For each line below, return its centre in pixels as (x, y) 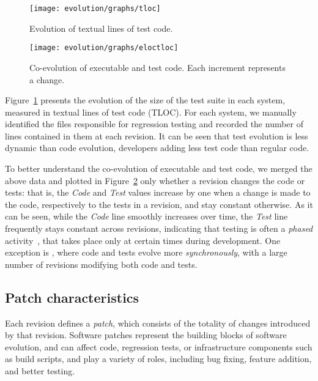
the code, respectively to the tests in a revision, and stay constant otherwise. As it (159, 204)
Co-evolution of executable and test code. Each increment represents (157, 67)
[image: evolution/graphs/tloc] (95, 9)
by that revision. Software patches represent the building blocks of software (146, 335)
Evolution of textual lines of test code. (101, 28)
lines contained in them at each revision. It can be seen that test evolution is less (157, 135)
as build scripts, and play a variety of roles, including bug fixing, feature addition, (158, 359)
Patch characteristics (72, 297)
